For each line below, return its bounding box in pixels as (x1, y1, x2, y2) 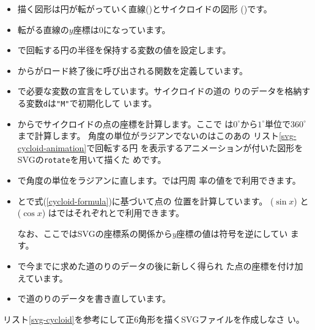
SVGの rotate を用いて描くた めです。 (17, 153, 166, 166)
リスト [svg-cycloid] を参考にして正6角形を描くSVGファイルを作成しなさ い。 (3, 312, 305, 325)
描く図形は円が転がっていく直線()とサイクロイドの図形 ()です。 (17, 2, 272, 15)
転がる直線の (17, 23, 69, 36)
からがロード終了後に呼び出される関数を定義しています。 (17, 64, 248, 77)
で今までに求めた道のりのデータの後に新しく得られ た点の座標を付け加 (17, 260, 303, 272)
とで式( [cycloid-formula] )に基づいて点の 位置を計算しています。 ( (17, 194, 274, 207)
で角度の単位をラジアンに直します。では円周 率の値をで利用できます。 (17, 174, 301, 187)
